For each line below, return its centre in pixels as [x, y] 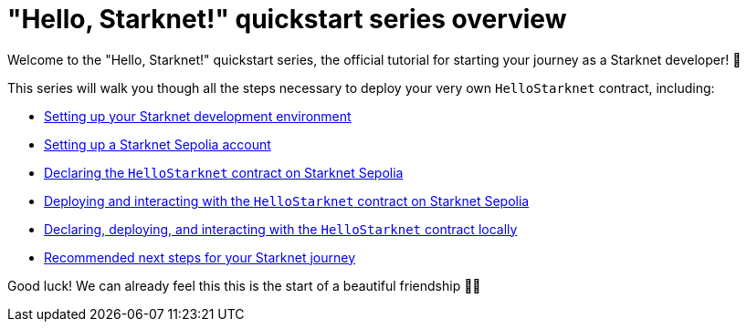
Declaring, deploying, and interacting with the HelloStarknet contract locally [281, 229]
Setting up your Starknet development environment [198, 116]
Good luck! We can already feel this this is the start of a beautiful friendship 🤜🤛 [244, 285]
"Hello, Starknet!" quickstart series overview [287, 19]
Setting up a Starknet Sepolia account [158, 144]
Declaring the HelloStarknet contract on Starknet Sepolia [224, 172]
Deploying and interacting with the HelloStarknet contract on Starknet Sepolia [287, 200]
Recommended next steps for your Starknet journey [200, 257]
